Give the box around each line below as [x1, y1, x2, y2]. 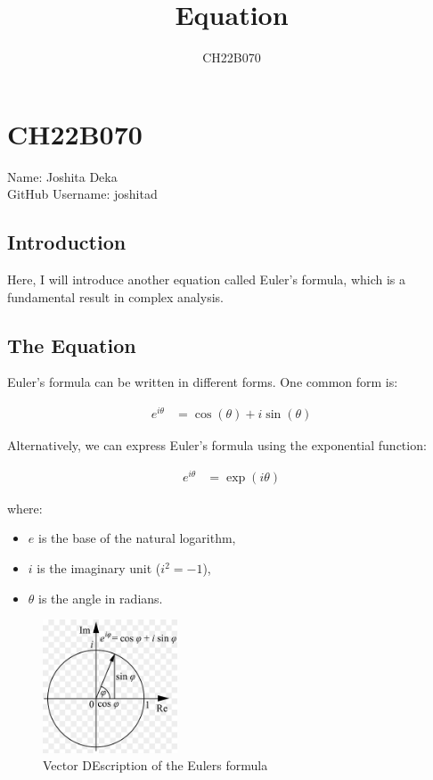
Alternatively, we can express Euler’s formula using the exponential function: [7, 436, 427, 455]
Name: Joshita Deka [7, 167, 118, 185]
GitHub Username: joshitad [7, 185, 158, 203]
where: [7, 498, 43, 517]
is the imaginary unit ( [37, 559, 161, 578]
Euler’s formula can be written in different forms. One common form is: [7, 373, 398, 391]
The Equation [7, 331, 136, 358]
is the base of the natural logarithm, [37, 529, 236, 547]
